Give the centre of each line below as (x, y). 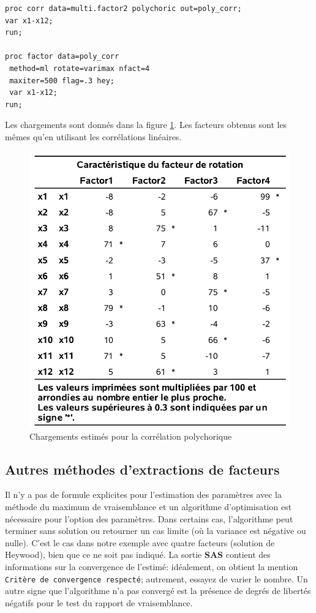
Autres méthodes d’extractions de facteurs (142, 469)
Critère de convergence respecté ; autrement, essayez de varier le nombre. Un (156, 578)
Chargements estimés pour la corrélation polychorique (131, 436)
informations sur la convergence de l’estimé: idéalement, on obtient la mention (152, 566)
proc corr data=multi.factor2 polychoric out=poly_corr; (123, 9)
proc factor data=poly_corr (62, 57)
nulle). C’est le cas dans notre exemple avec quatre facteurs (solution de (140, 542)
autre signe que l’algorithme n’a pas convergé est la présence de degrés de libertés (158, 591)
